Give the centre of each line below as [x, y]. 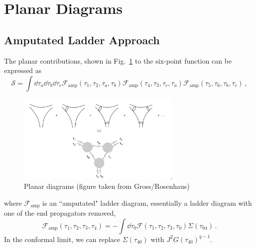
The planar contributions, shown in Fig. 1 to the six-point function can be [118, 60]
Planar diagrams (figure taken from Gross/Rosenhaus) [107, 186]
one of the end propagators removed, [60, 213]
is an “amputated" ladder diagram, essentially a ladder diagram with [147, 203]
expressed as [23, 70]
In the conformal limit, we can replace [62, 239]
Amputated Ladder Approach [82, 40]
